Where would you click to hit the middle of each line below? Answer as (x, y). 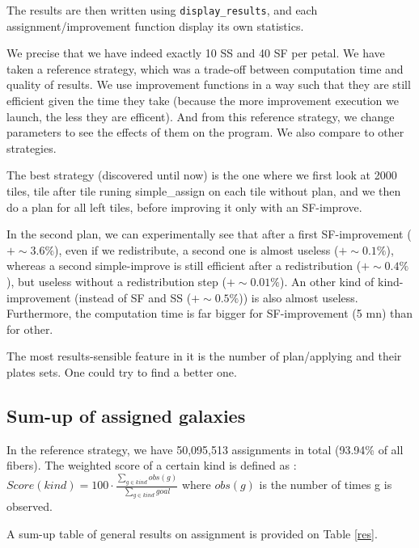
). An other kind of (327, 281)
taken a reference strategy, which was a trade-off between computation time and (205, 68)
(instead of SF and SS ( (133, 297)
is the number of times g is (326, 485)
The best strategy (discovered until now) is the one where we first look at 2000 (202, 175)
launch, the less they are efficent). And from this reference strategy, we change (201, 116)
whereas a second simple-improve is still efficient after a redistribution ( (184, 266)
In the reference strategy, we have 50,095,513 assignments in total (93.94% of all (205, 449)
